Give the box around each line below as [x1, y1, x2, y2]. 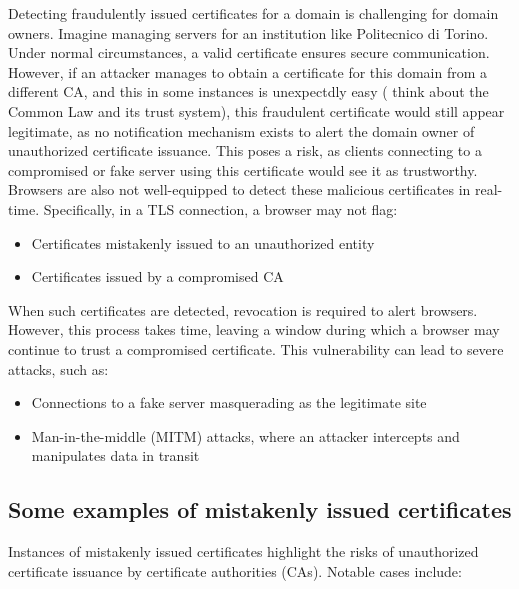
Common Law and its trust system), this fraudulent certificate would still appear [8, 100, 505, 121]
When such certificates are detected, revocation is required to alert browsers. [8, 299, 478, 320]
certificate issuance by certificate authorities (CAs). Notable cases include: [8, 560, 462, 581]
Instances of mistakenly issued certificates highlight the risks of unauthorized [8, 541, 479, 562]
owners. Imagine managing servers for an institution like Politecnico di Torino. [8, 22, 489, 43]
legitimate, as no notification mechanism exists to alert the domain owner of [8, 120, 475, 141]
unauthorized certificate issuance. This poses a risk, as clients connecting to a [8, 140, 482, 161]
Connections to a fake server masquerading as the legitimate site [31, 392, 427, 413]
